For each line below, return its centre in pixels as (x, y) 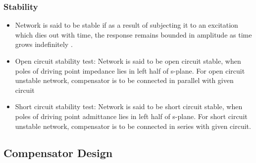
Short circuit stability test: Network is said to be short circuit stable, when (129, 106)
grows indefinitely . (44, 44)
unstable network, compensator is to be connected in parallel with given (124, 80)
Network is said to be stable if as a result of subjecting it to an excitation (127, 25)
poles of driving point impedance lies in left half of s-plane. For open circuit (130, 70)
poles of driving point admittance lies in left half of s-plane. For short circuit (131, 116)
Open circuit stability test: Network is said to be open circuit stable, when (128, 61)
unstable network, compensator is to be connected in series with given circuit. (133, 126)
